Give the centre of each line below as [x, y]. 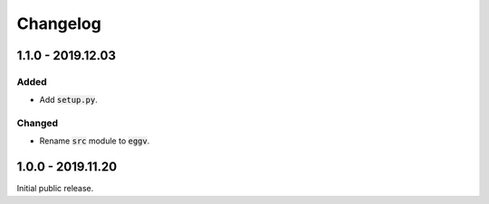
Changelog [59, 23]
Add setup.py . [69, 100]
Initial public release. [55, 189]
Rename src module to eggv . [95, 141]
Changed [38, 124]
